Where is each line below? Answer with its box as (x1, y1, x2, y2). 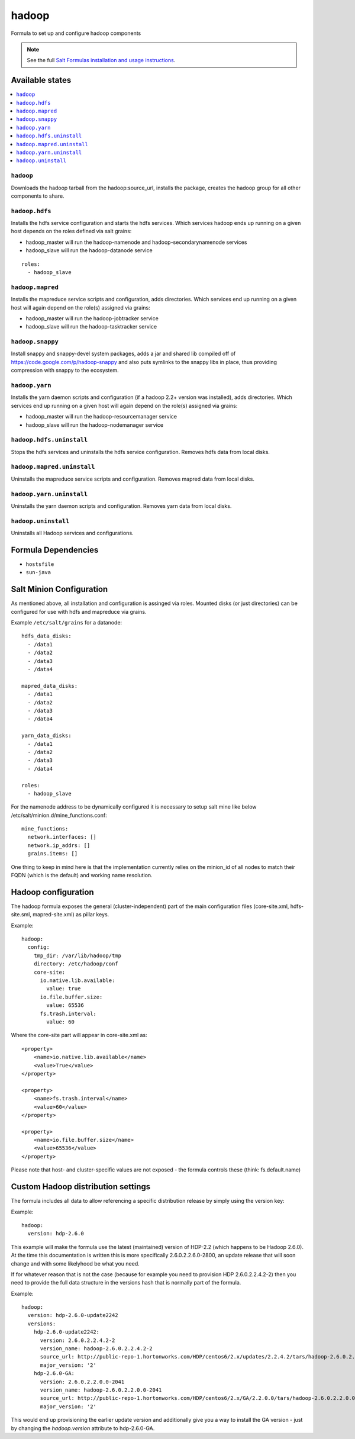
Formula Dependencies (11, 545, 99, 555)
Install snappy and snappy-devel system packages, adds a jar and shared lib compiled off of (11, 350, 236, 358)
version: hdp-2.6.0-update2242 (27, 1312, 118, 1319)
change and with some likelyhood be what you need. (11, 1260, 140, 1267)
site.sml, (11, 911, 32, 918)
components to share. (11, 192, 64, 199)
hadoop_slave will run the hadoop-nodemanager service (25, 421, 164, 429)
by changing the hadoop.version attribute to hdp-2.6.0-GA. (11, 1424, 155, 1432)
